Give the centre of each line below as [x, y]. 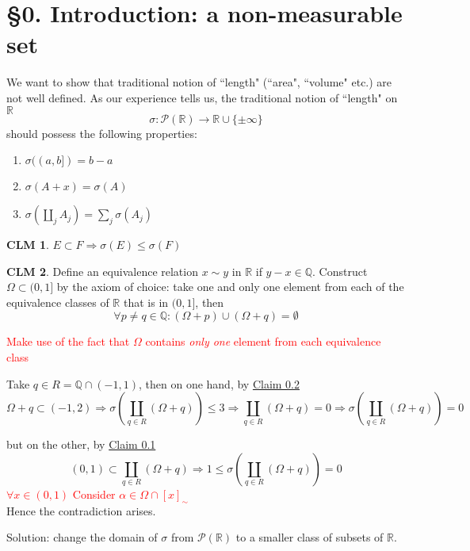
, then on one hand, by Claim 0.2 [219, 383]
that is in [146, 302]
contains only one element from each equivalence [263, 341]
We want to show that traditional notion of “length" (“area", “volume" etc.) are [199, 82]
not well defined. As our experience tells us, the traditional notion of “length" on [202, 97]
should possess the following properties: [102, 133]
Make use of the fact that [68, 341]
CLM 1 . [28, 245]
